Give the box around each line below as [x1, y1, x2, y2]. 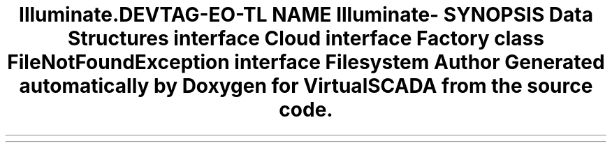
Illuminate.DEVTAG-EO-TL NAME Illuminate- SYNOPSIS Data [19, 3, 593, 27]
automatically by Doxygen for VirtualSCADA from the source [19, 74, 593, 98]
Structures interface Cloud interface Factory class [68, 27, 544, 50]
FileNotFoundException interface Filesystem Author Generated [7, 50, 605, 74]
